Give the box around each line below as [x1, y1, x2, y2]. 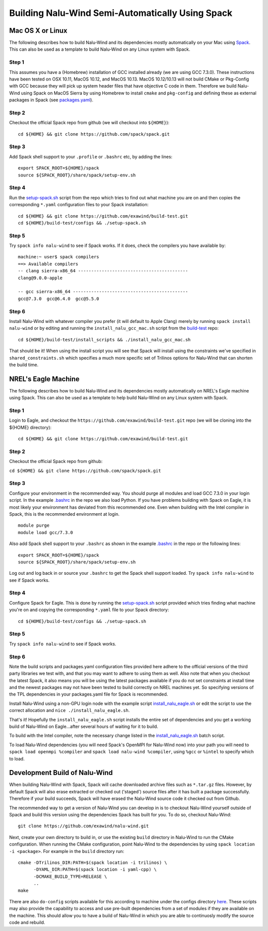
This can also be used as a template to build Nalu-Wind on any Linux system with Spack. [9, 46, 191, 52]
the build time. [9, 362, 39, 368]
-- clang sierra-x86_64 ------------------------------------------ [18, 268, 188, 274]
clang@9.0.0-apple [18, 275, 63, 281]
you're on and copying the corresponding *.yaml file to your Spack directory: [9, 607, 169, 613]
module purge [18, 523, 50, 529]
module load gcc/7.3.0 [18, 530, 73, 535]
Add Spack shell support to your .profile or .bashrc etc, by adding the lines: [9, 154, 173, 159]
